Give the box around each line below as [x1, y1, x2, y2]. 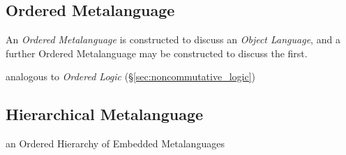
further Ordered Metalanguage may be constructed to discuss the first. [6, 45, 308, 60]
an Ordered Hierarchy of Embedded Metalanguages [6, 136, 225, 151]
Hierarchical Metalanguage [6, 103, 204, 125]
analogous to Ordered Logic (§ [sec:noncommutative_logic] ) [6, 69, 256, 84]
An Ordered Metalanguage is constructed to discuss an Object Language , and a [6, 32, 340, 47]
